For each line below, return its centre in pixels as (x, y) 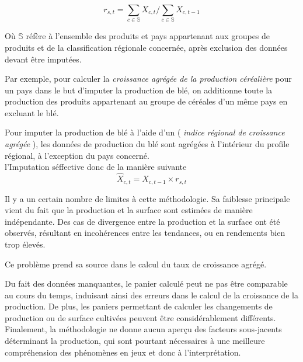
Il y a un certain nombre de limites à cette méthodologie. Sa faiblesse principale (147, 198)
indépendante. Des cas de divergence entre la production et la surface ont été (142, 221)
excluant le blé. (32, 112)
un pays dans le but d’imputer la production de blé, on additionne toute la (139, 90)
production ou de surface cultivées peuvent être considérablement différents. (140, 317)
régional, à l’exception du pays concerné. (77, 155)
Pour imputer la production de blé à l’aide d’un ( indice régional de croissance (145, 132)
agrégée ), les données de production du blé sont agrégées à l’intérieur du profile (147, 144)
